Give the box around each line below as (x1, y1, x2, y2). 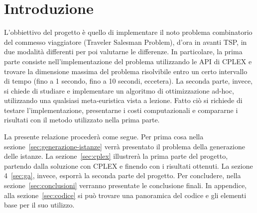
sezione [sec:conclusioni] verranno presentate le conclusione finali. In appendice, (4, 180, 247, 191)
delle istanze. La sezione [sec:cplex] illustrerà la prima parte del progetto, (4, 151, 228, 161)
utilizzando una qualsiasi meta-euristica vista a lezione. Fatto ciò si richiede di (4, 95, 243, 106)
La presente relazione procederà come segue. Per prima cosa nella (4, 131, 204, 142)
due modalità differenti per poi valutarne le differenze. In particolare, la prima (4, 46, 243, 57)
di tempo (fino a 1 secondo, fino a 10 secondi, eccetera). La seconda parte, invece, (4, 76, 253, 86)
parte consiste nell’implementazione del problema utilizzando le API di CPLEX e (4, 56, 252, 66)
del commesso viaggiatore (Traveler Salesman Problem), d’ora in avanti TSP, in (4, 36, 247, 47)
